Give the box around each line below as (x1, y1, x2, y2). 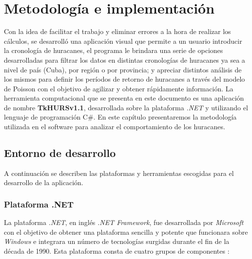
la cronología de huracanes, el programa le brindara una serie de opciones (4, 45, 223, 55)
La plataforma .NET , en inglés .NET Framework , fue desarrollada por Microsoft (4, 217, 244, 227)
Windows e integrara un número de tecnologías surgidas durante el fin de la (4, 236, 230, 246)
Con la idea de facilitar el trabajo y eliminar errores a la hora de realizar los (4, 26, 231, 36)
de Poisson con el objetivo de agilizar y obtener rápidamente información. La (4, 83, 233, 93)
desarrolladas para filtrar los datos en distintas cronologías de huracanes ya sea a (4, 54, 245, 65)
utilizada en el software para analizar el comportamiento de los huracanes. (4, 121, 225, 132)
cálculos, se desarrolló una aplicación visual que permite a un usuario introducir (4, 35, 242, 46)
